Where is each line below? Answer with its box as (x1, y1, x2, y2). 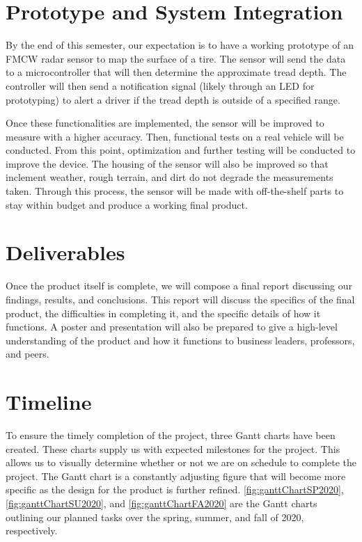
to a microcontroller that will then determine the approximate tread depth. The (6, 65, 347, 79)
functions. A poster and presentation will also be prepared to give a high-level (6, 319, 338, 334)
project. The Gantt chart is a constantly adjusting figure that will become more (6, 468, 346, 483)
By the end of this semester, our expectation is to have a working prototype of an (6, 38, 354, 52)
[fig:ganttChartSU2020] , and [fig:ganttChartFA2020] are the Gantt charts (6, 496, 317, 511)
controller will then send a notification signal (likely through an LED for (6, 78, 315, 93)
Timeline (6, 388, 92, 416)
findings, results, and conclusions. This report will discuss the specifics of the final (6, 292, 355, 306)
